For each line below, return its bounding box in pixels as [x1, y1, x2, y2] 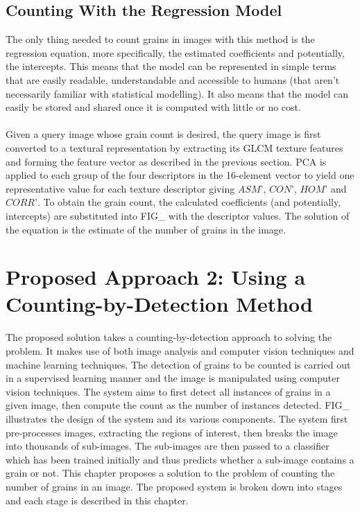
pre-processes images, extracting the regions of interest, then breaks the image [6, 425, 338, 439]
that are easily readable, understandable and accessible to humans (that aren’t [6, 72, 340, 87]
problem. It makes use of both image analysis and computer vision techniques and [6, 344, 354, 358]
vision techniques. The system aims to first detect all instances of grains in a [6, 384, 331, 398]
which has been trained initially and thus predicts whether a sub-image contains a [6, 452, 354, 466]
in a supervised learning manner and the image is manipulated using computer [6, 371, 340, 385]
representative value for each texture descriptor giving [6, 181, 235, 195]
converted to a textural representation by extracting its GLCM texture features [6, 140, 343, 155]
